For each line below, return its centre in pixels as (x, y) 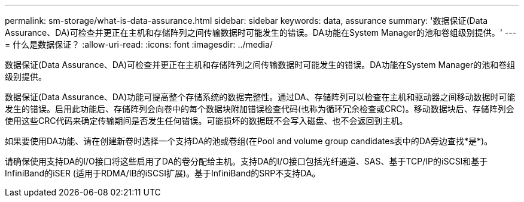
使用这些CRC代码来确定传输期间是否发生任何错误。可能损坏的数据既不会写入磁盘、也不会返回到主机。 (206, 121)
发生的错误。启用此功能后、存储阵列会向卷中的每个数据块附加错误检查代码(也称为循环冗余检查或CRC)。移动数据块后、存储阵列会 (260, 109)
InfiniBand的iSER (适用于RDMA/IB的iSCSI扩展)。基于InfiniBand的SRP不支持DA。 (163, 173)
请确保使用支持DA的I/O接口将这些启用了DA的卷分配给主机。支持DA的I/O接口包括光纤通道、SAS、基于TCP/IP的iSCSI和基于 (246, 161)
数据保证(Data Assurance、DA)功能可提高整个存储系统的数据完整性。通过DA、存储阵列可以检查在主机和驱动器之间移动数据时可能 (260, 97)
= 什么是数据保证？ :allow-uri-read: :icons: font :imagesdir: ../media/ (139, 44)
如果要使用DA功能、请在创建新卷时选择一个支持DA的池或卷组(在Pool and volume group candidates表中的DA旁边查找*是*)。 (249, 141)
